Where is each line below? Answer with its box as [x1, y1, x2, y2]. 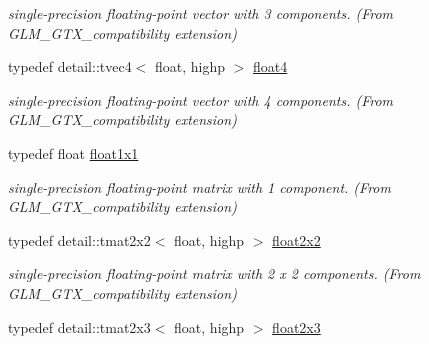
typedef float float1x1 [8, 142, 139, 163]
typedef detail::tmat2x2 [8, 229, 151, 250]
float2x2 [272, 229, 321, 250]
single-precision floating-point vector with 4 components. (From [8, 89, 394, 110]
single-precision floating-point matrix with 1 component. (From [8, 176, 391, 197]
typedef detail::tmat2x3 [8, 316, 151, 337]
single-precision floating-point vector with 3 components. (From [8, 3, 394, 23]
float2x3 [272, 316, 321, 337]
